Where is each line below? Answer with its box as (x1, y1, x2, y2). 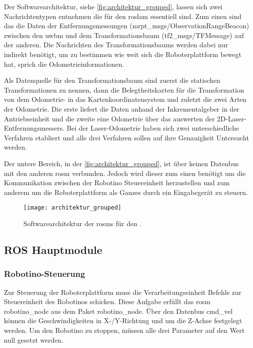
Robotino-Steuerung (4, 268, 85, 280)
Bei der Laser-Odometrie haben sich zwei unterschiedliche (66, 123, 239, 133)
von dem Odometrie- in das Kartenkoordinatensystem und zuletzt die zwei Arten (4, 94, 247, 104)
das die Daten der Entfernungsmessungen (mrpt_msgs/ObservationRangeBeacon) (4, 20, 249, 31)
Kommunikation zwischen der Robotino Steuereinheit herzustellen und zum (4, 177, 230, 188)
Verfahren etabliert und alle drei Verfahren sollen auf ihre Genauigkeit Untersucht (4, 132, 249, 142)
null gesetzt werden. (4, 334, 63, 345)
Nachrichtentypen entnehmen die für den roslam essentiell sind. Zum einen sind (4, 11, 242, 21)
